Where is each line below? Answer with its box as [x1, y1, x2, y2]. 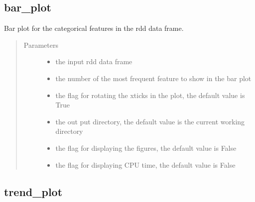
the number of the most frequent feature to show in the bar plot [55, 73, 252, 83]
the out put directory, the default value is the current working [55, 116, 245, 126]
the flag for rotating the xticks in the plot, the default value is [55, 90, 245, 100]
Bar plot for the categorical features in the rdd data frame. [4, 23, 184, 33]
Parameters [23, 39, 58, 50]
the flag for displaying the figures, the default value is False [55, 142, 237, 153]
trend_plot [4, 184, 63, 199]
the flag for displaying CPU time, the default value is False [55, 159, 236, 170]
